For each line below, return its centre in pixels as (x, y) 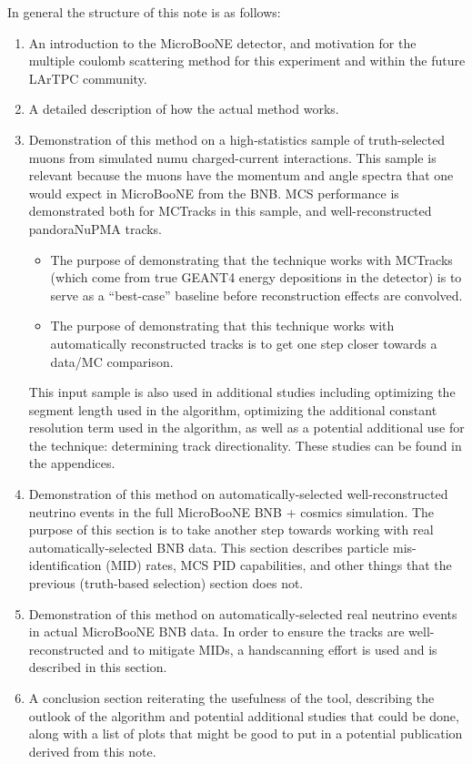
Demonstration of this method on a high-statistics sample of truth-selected (237, 139)
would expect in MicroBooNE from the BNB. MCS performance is (214, 193)
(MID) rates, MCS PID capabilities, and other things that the (279, 565)
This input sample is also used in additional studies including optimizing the (242, 392)
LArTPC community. (88, 78)
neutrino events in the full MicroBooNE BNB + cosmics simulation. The (231, 511)
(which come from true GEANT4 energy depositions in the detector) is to (256, 277)
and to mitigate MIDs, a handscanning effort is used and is (273, 649)
